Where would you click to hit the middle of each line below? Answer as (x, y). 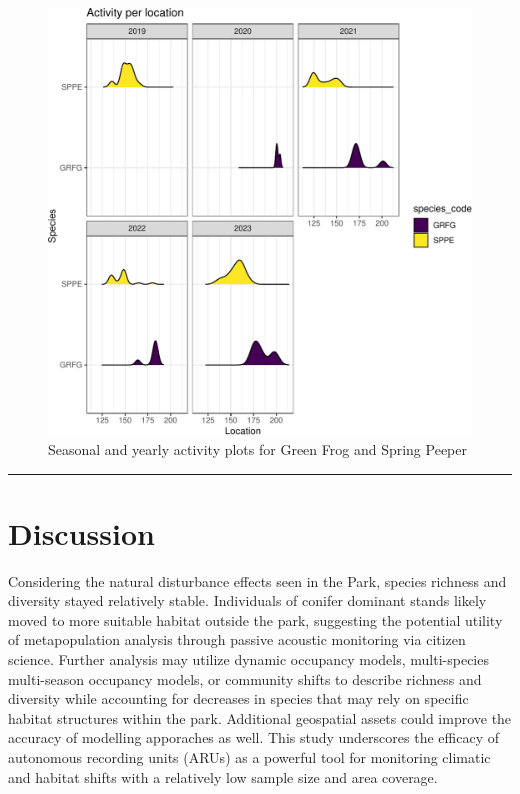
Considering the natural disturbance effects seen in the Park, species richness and (257, 580)
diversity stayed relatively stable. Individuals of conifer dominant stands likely (247, 600)
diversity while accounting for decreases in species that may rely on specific (238, 698)
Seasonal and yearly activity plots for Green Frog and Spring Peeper (257, 448)
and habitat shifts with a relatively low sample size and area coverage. (223, 776)
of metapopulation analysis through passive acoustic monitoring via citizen (237, 639)
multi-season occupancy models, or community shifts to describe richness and (245, 678)
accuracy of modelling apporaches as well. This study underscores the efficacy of (253, 737)
